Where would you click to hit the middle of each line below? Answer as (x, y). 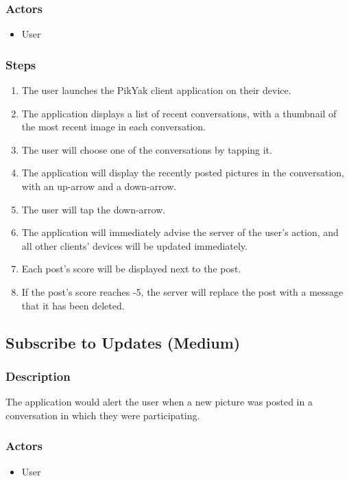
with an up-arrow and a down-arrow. (99, 186)
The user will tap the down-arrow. (94, 209)
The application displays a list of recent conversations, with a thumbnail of (179, 113)
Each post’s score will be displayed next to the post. (131, 269)
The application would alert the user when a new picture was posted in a (159, 402)
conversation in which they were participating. (103, 415)
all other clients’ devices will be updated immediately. (134, 245)
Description (38, 376)
